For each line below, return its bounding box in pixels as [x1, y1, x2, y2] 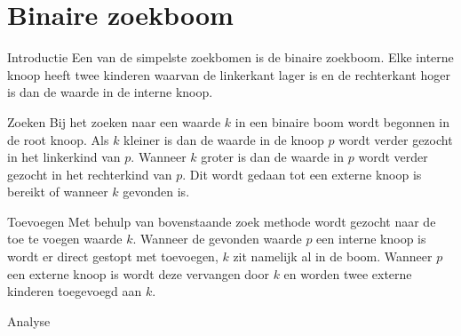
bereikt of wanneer [7, 182, 108, 201]
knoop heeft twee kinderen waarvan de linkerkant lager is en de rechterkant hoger [7, 65, 450, 84]
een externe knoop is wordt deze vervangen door [7, 264, 269, 283]
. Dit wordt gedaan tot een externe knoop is [182, 164, 422, 183]
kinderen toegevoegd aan [7, 282, 142, 300]
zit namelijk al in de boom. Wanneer [233, 247, 433, 266]
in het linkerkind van [7, 148, 121, 166]
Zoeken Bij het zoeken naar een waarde [7, 112, 221, 131]
